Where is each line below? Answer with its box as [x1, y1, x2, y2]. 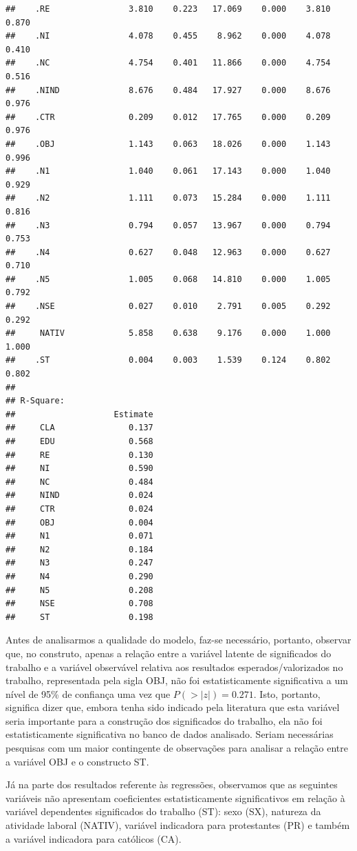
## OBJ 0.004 [6, 517, 153, 528]
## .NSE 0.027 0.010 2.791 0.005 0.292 [6, 301, 331, 312]
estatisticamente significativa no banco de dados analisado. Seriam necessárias [6, 727, 334, 741]
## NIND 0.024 [6, 490, 153, 501]
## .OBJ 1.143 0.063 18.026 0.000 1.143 [6, 139, 331, 149]
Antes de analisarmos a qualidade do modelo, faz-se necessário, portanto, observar [6, 632, 351, 647]
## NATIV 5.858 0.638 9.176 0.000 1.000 [6, 328, 331, 339]
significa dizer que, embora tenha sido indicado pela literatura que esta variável [6, 700, 340, 714]
